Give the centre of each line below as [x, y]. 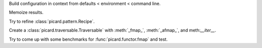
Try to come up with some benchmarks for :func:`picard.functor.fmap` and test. [88, 39]
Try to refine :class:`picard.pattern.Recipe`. [52, 21]
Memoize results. [26, 13]
